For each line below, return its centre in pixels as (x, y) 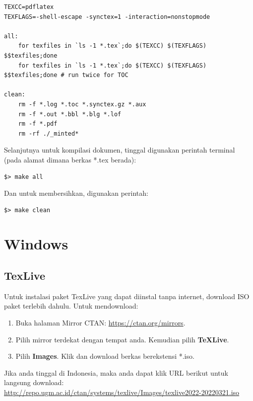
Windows (36, 244)
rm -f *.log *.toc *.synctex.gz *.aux (82, 104)
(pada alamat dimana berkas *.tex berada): (70, 159)
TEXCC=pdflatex (29, 7)
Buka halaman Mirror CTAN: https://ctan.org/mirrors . (100, 323)
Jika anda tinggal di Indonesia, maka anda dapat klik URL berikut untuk (116, 372)
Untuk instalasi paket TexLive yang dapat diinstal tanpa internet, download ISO (127, 296)
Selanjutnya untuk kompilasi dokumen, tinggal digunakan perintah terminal (120, 150)
